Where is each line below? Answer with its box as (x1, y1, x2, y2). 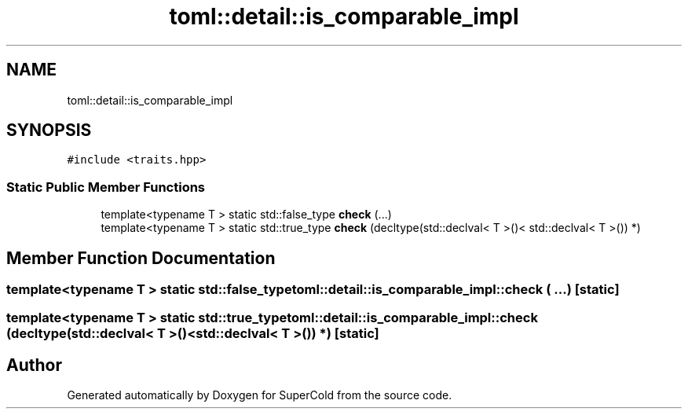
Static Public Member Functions (6, 178, 206, 195)
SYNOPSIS (6, 120, 92, 141)
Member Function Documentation (6, 248, 276, 268)
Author (6, 354, 62, 375)
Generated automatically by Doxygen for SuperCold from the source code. (67, 388, 452, 402)
